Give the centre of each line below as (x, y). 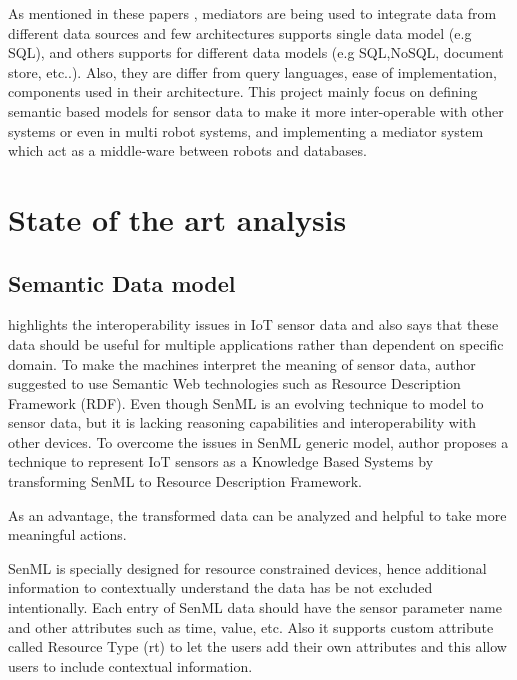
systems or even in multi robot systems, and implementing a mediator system (246, 130)
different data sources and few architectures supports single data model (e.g (240, 32)
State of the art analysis (177, 218)
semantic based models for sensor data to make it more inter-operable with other (256, 110)
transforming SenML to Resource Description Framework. (185, 481)
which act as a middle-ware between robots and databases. (187, 150)
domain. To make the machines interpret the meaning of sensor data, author (242, 363)
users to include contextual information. (130, 665)
